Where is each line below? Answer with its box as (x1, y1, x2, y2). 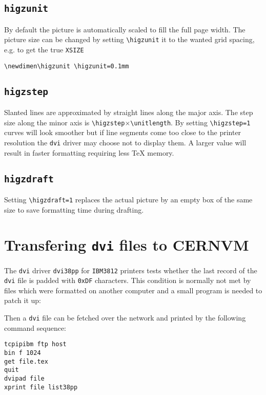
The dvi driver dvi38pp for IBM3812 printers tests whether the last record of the (4, 265, 257, 275)
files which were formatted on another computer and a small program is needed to (4, 285, 262, 295)
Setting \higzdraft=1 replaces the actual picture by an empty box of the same (4, 194, 253, 204)
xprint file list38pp (4, 383, 78, 391)
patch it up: (4, 295, 41, 306)
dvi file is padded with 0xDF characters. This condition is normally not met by (4, 275, 251, 286)
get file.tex (4, 358, 48, 365)
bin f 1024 (4, 349, 41, 356)
